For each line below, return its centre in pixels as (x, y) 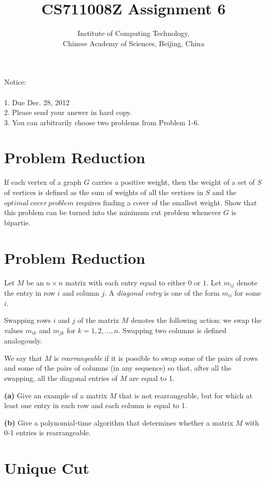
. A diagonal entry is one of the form (162, 292)
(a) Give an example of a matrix (56, 395)
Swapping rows (28, 320)
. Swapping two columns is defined (172, 330)
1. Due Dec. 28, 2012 (37, 102)
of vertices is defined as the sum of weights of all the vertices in (104, 192)
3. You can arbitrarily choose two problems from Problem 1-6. (102, 122)
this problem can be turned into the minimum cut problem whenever (113, 212)
